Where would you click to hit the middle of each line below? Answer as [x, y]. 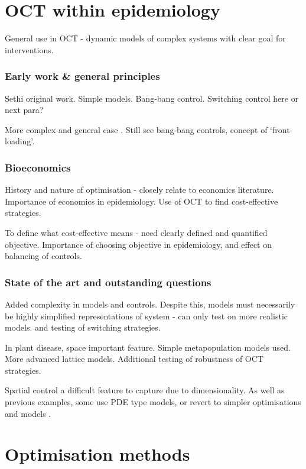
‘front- [281, 129]
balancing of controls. [43, 256]
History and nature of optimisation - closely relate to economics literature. [139, 190]
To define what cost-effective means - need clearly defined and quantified [136, 232]
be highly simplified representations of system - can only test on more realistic [146, 316]
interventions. [29, 49]
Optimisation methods [97, 454]
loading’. [20, 141]
